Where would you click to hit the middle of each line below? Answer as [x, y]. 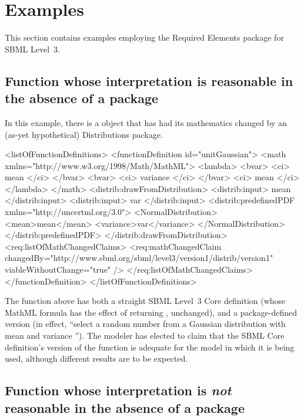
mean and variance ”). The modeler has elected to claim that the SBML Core [145, 335]
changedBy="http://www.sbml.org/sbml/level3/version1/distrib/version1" [139, 258]
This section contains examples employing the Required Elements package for [144, 37]
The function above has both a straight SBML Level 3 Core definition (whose [145, 301]
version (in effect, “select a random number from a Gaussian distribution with [145, 324]
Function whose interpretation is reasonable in [149, 80]
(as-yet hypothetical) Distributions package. [84, 134]
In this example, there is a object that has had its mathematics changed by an [146, 122]
